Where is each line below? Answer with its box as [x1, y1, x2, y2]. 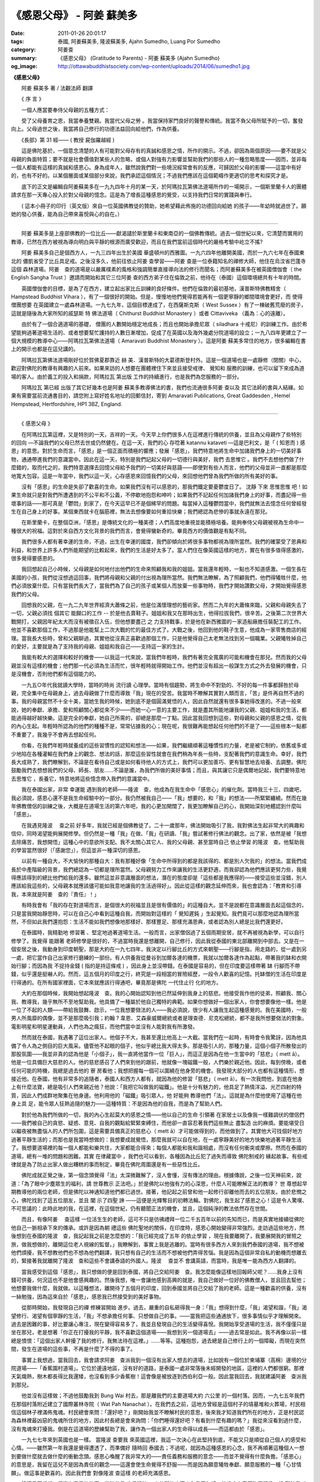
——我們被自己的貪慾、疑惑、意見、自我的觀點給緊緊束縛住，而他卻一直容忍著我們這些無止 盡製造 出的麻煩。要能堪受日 [11, 1119, 305, 1126]
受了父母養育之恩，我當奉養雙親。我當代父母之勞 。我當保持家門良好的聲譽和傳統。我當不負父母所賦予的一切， [21, 117, 293, 124]
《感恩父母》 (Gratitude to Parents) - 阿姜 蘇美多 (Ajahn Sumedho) [57, 54, 220, 62]
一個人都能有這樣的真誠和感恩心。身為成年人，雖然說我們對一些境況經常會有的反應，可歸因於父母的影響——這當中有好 [11, 164, 302, 171]
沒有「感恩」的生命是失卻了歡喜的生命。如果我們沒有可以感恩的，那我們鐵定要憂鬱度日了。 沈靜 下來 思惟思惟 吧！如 [21, 483, 308, 490]
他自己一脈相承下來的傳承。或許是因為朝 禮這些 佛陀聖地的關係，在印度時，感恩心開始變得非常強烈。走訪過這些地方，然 [11, 1224, 305, 1231]
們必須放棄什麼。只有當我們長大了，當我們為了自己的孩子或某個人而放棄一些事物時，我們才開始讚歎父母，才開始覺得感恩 [11, 582, 307, 589]
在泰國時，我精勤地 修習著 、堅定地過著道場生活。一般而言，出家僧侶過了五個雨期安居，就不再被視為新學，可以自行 [21, 929, 305, 936]
